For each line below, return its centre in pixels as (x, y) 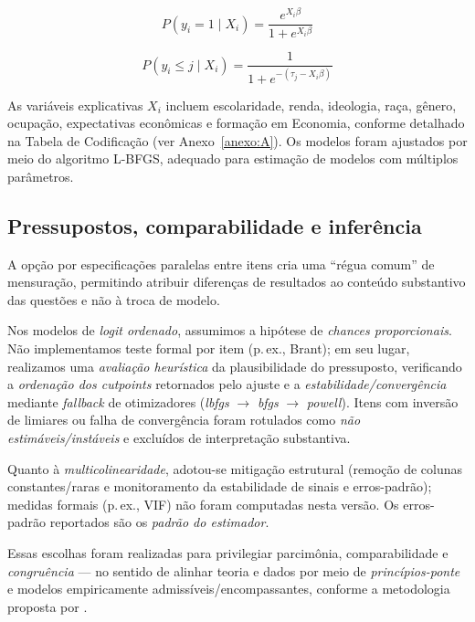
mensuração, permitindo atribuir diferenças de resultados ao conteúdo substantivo (237, 282)
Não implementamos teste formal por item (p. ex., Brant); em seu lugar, (209, 348)
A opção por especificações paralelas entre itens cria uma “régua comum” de (221, 264)
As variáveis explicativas (75, 105)
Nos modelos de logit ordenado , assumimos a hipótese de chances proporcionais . (230, 330)
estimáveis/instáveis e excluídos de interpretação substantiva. (179, 438)
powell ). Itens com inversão (382, 401)
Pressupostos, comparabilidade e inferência (215, 225)
